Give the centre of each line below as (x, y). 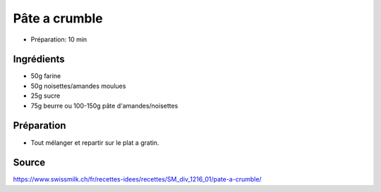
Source (29, 163)
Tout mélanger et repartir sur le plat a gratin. (95, 142)
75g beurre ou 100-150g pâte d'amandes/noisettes (104, 105)
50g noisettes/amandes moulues (78, 86)
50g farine (46, 76)
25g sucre (46, 96)
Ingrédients (39, 59)
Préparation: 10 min (59, 39)
